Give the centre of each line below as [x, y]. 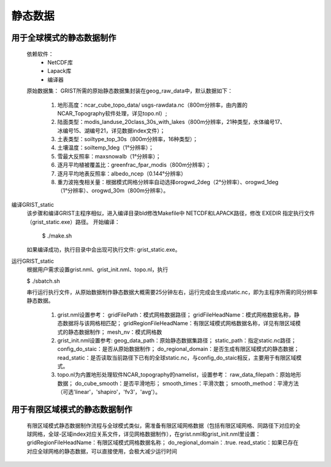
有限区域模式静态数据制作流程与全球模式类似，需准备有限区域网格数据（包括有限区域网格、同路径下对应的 [161, 425]
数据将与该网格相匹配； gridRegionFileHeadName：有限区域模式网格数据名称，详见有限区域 [179, 323]
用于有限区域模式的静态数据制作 [72, 410]
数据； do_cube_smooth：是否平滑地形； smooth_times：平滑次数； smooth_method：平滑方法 [178, 383]
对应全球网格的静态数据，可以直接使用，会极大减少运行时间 [102, 451]
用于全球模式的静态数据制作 [64, 38]
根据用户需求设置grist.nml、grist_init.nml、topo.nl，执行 [97, 269]
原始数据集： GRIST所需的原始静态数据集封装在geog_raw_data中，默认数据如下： [130, 91]
